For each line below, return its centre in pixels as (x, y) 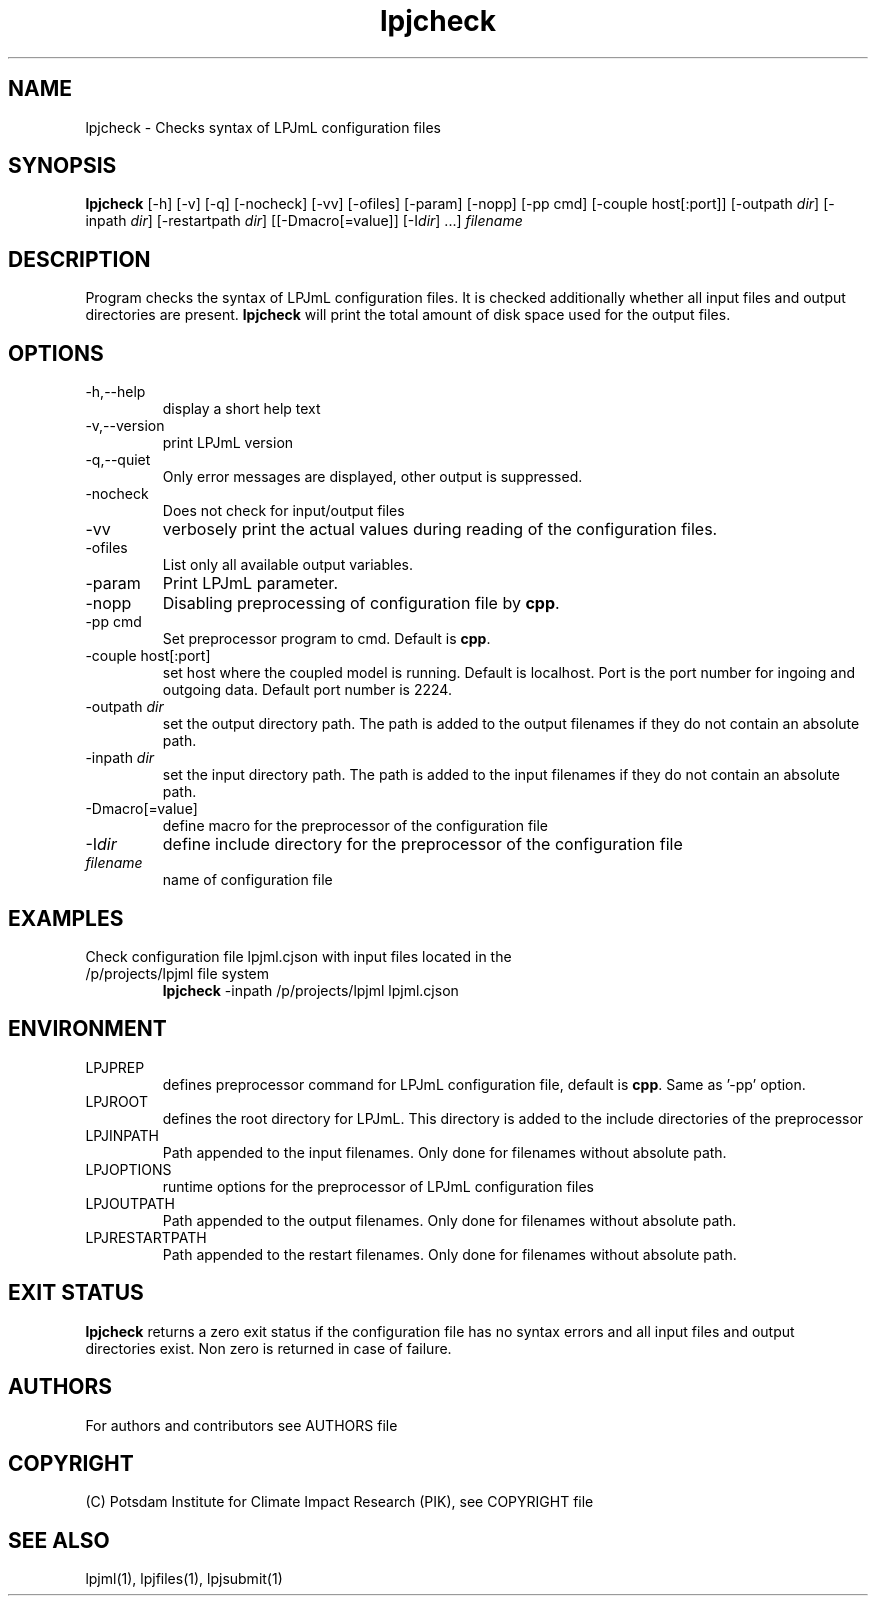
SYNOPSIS (62, 166)
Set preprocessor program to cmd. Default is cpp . (326, 639)
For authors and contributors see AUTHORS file (241, 1425)
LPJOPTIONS (128, 1169)
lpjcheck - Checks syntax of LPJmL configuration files (263, 127)
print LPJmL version (228, 443)
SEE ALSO (59, 1540)
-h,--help (115, 392)
